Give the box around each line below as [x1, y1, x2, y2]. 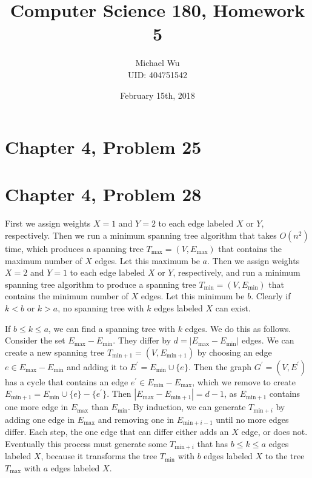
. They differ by [113, 334, 171, 347]
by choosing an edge [197, 345, 272, 358]
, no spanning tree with [58, 301, 144, 314]
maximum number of [5, 254, 82, 267]
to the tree [265, 450, 305, 462]
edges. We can [242, 334, 294, 347]
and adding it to [67, 360, 127, 373]
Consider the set [5, 334, 65, 347]
